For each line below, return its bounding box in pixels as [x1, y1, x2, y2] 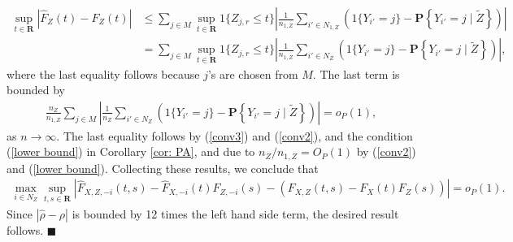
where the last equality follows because [7, 65, 200, 82]
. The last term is [312, 65, 400, 82]
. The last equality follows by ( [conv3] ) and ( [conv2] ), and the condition [56, 127, 413, 144]
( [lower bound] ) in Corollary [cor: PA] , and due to [7, 143, 255, 160]
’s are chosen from [207, 65, 298, 82]
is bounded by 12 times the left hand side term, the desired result [72, 205, 399, 222]
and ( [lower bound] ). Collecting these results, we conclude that [7, 159, 319, 176]
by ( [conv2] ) [356, 143, 416, 160]
